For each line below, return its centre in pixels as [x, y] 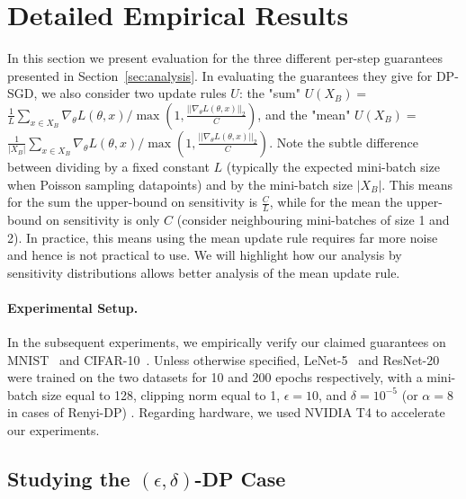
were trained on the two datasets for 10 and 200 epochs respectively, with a [215, 377]
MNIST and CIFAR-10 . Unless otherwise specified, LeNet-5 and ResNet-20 [224, 359]
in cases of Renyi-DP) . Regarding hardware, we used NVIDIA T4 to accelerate [226, 412]
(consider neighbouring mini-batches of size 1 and [313, 219]
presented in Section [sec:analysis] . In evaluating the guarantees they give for [220, 75]
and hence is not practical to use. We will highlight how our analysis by [205, 255]
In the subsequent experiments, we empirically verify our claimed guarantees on [227, 342]
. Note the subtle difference [344, 142]
